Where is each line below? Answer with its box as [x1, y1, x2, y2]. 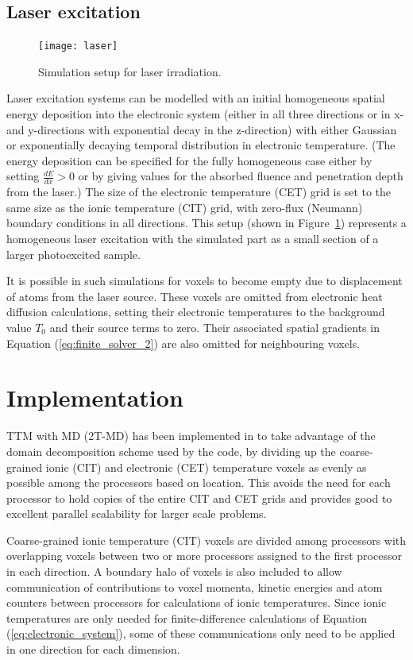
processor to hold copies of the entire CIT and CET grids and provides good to [6, 489, 392, 506]
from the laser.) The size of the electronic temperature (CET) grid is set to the [6, 183, 392, 200]
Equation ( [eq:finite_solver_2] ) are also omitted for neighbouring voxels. [6, 334, 361, 351]
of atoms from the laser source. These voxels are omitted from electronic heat [6, 288, 383, 304]
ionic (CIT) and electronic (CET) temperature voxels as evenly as [45, 458, 367, 475]
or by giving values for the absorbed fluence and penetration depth [78, 168, 403, 184]
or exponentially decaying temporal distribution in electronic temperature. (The [6, 137, 396, 153]
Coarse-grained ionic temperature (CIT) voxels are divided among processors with [6, 531, 407, 548]
